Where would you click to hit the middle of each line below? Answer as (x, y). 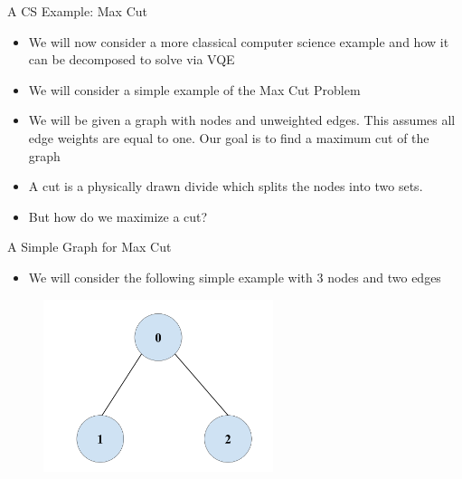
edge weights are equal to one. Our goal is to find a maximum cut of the (229, 137)
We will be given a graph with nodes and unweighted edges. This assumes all (242, 120)
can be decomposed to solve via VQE (132, 59)
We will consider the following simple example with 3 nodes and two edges (235, 277)
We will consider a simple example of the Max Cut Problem (194, 89)
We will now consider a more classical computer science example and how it (239, 41)
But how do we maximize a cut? (118, 216)
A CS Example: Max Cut (77, 11)
